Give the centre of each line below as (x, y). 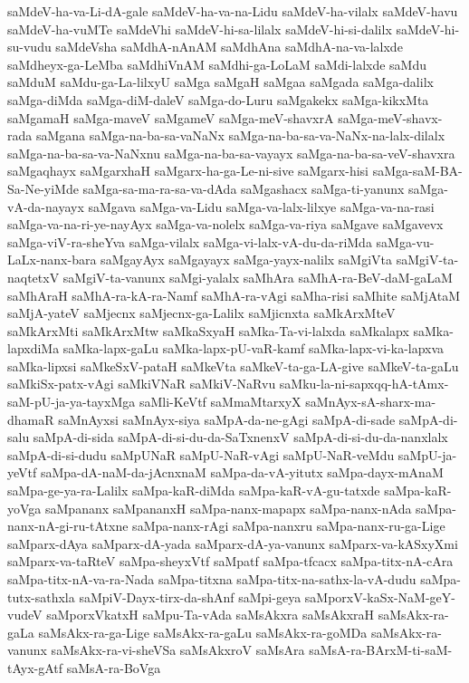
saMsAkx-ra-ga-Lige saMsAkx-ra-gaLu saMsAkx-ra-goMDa (203, 632)
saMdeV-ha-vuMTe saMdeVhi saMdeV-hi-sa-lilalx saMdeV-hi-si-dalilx (200, 29)
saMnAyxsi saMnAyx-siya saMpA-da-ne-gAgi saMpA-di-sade (227, 419)
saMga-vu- (405, 241)
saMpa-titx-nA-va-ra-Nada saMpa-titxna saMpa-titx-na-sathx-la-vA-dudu (212, 579)
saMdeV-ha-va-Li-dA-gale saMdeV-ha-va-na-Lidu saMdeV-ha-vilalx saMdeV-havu (233, 11)
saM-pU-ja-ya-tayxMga (72, 402)
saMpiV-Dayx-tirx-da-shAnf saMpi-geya (190, 596)
